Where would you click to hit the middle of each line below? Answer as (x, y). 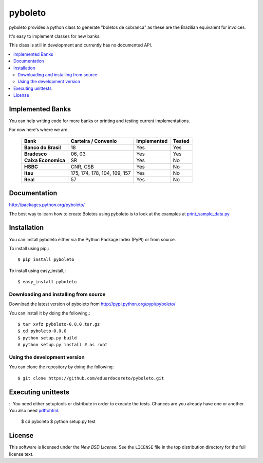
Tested (181, 141)
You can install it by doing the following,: (49, 313)
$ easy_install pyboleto (47, 282)
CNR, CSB (83, 167)
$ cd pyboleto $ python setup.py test (58, 421)
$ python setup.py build (47, 338)
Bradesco (36, 154)
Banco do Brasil (43, 147)
